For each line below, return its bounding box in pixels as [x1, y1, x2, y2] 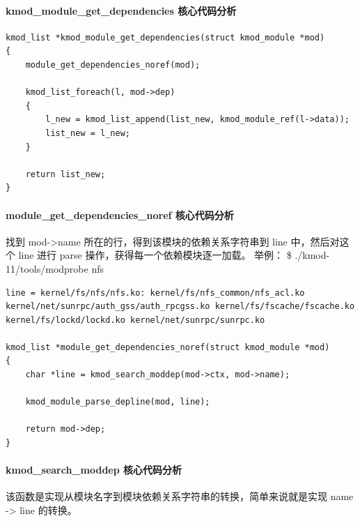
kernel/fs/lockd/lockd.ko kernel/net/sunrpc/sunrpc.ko [6, 315, 265, 325]
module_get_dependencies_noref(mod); [25, 59, 201, 70]
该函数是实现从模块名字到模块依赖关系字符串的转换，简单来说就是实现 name [6, 489, 354, 504]
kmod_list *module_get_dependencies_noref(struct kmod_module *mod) [6, 342, 330, 352]
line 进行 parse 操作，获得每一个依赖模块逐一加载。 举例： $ [18, 248, 292, 262]
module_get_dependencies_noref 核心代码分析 [6, 207, 234, 222]
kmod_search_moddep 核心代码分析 [6, 462, 182, 477]
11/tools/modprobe [6, 261, 88, 275]
